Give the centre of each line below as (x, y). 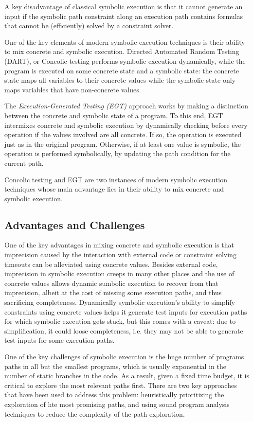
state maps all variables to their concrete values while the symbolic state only (120, 80)
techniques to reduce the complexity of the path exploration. (95, 413)
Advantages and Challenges (75, 224)
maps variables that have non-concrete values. (73, 89)
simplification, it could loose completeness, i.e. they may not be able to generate (124, 330)
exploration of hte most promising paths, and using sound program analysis (117, 404)
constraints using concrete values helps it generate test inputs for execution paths (126, 311)
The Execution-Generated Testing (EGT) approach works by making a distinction (126, 106)
